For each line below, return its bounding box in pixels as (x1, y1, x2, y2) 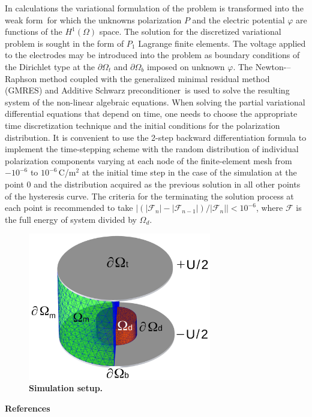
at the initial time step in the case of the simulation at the (82, 166, 297, 179)
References (5, 401, 50, 414)
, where (256, 201, 283, 214)
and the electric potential (192, 13, 285, 26)
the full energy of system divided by (5, 213, 137, 225)
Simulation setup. (29, 382, 103, 394)
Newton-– (255, 60, 291, 72)
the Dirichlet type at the (5, 60, 95, 72)
